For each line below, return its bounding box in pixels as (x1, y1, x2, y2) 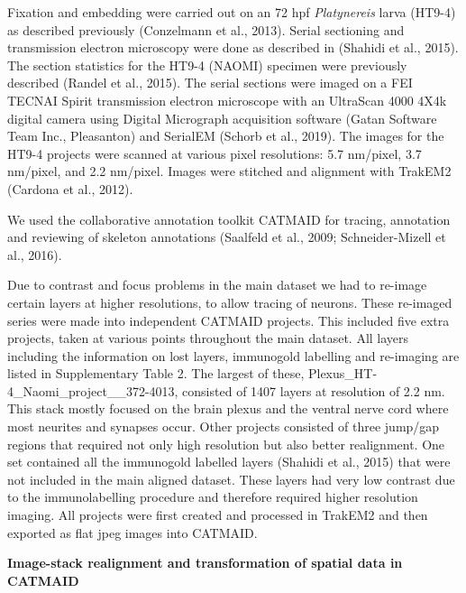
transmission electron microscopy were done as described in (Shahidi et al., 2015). (7, 38, 459, 57)
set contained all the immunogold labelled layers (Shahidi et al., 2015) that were (7, 452, 451, 471)
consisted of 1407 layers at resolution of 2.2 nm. (182, 381, 445, 400)
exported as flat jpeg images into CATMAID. (7, 523, 258, 542)
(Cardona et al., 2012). (7, 179, 133, 198)
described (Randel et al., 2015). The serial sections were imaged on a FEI (7, 73, 413, 92)
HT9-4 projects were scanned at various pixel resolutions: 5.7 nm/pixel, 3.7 (7, 144, 422, 162)
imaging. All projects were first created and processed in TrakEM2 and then (7, 505, 428, 524)
